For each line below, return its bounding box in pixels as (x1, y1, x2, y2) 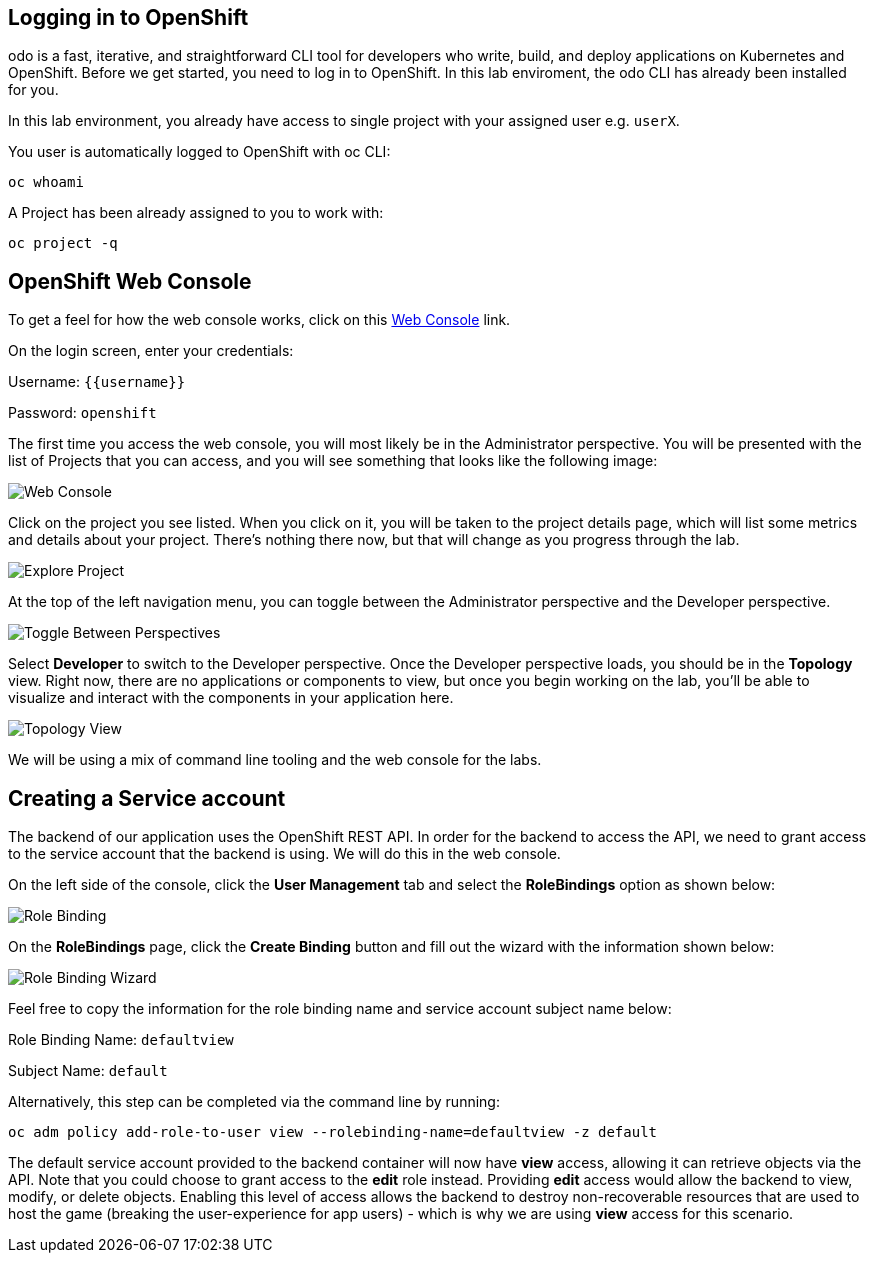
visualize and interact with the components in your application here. (8, 689, 454, 707)
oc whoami (8, 174, 84, 191)
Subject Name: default (8, 1062, 168, 1080)
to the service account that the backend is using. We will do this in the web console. (8, 845, 561, 863)
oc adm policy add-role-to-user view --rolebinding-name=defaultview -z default (8, 1124, 658, 1141)
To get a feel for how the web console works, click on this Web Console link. (8, 311, 511, 329)
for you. (8, 81, 59, 99)
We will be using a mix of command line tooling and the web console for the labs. (8, 751, 542, 769)
